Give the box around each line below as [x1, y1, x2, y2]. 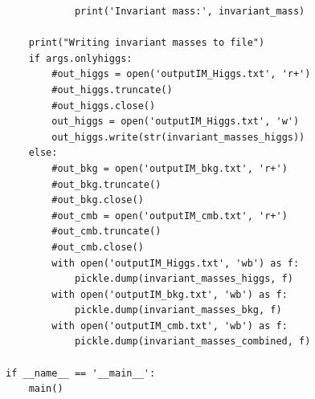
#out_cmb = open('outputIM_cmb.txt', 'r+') [51, 210, 288, 222]
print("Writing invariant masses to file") [28, 37, 265, 49]
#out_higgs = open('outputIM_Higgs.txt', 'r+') [51, 68, 311, 80]
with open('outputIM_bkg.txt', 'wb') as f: [51, 288, 288, 300]
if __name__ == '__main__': [6, 367, 156, 379]
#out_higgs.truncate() [51, 83, 173, 96]
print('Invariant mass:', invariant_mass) [74, 6, 305, 17]
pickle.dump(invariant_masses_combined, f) [74, 336, 311, 348]
